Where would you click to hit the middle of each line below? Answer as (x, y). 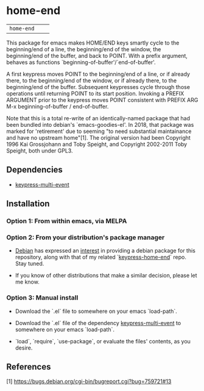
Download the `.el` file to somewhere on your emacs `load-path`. (96, 311)
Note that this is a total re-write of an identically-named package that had (98, 118)
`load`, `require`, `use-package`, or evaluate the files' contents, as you (103, 341)
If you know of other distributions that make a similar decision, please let (106, 276)
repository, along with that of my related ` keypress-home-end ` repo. (101, 257)
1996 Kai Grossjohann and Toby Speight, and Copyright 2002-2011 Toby (97, 144)
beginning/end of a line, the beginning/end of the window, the (84, 49)
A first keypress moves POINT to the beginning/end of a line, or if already (98, 74)
